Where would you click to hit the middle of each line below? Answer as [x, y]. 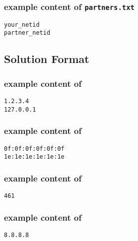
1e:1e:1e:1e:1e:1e [34, 157]
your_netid [22, 25]
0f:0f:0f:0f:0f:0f [34, 149]
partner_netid [27, 33]
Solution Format [47, 59]
